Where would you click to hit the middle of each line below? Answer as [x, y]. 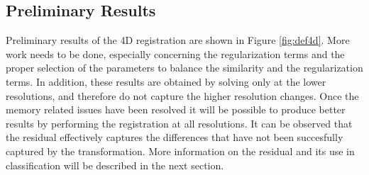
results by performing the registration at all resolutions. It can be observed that [179, 123]
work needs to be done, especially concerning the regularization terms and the [175, 53]
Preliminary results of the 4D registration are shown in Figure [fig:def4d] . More [178, 40]
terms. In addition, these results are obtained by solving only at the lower [166, 81]
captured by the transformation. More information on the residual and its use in [180, 151]
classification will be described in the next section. [115, 165]
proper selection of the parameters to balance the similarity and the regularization [184, 68]
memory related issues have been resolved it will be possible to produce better [176, 109]
